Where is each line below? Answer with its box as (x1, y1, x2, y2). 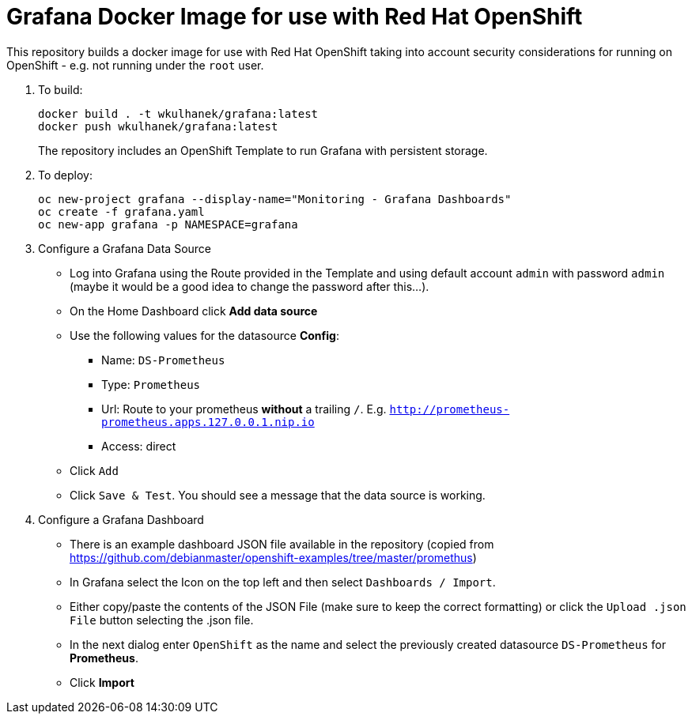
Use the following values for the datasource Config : (70, 328, 339, 342)
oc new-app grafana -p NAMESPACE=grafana (38, 217, 298, 231)
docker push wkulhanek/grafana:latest (38, 119, 278, 133)
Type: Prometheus (101, 377, 201, 391)
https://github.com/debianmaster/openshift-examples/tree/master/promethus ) (70, 550, 477, 564)
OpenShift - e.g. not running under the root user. (6, 58, 264, 72)
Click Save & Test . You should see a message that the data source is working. (70, 488, 486, 502)
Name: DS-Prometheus (101, 352, 225, 367)
